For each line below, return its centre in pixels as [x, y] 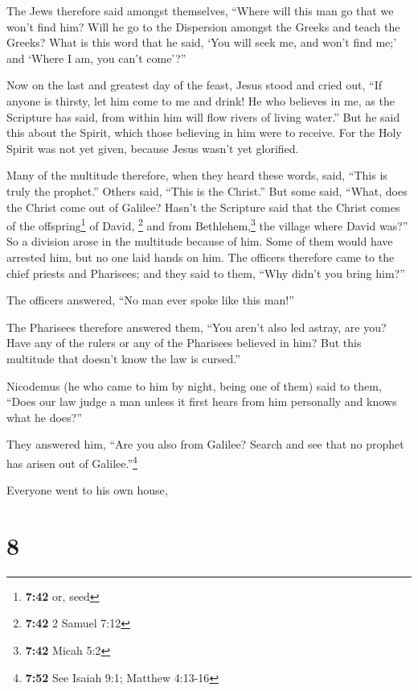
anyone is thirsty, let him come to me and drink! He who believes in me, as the [201, 100]
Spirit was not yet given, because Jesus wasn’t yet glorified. [153, 148]
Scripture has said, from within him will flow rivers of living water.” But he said [203, 116]
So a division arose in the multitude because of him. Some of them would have [200, 241]
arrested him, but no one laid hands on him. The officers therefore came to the [201, 257]
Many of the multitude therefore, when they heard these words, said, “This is [197, 175]
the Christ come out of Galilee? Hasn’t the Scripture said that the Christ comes [203, 207]
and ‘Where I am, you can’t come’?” [96, 58]
